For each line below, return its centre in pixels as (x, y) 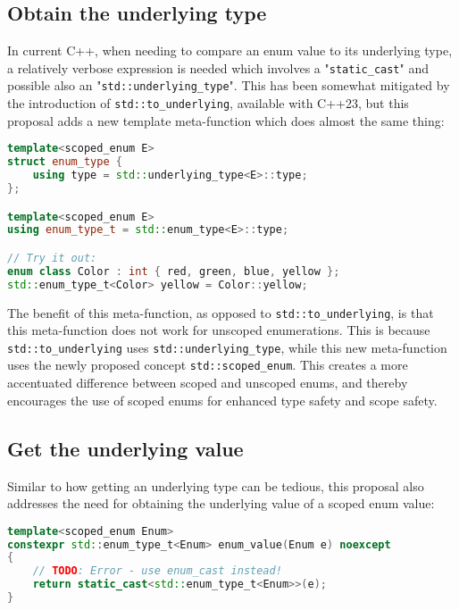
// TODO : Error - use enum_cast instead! (157, 571)
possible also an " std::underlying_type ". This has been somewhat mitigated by (229, 85)
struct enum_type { (65, 162)
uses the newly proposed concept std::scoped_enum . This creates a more (208, 365)
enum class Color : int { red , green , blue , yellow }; (174, 271)
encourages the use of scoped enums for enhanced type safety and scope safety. (222, 400)
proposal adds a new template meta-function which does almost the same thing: (226, 120)
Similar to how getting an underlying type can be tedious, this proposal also (216, 485)
